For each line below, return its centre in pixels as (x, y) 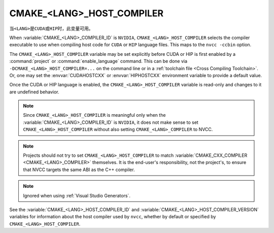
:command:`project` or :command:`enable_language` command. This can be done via (98, 61)
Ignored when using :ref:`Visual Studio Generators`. (77, 195)
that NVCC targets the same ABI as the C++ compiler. (79, 170)
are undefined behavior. (34, 92)
